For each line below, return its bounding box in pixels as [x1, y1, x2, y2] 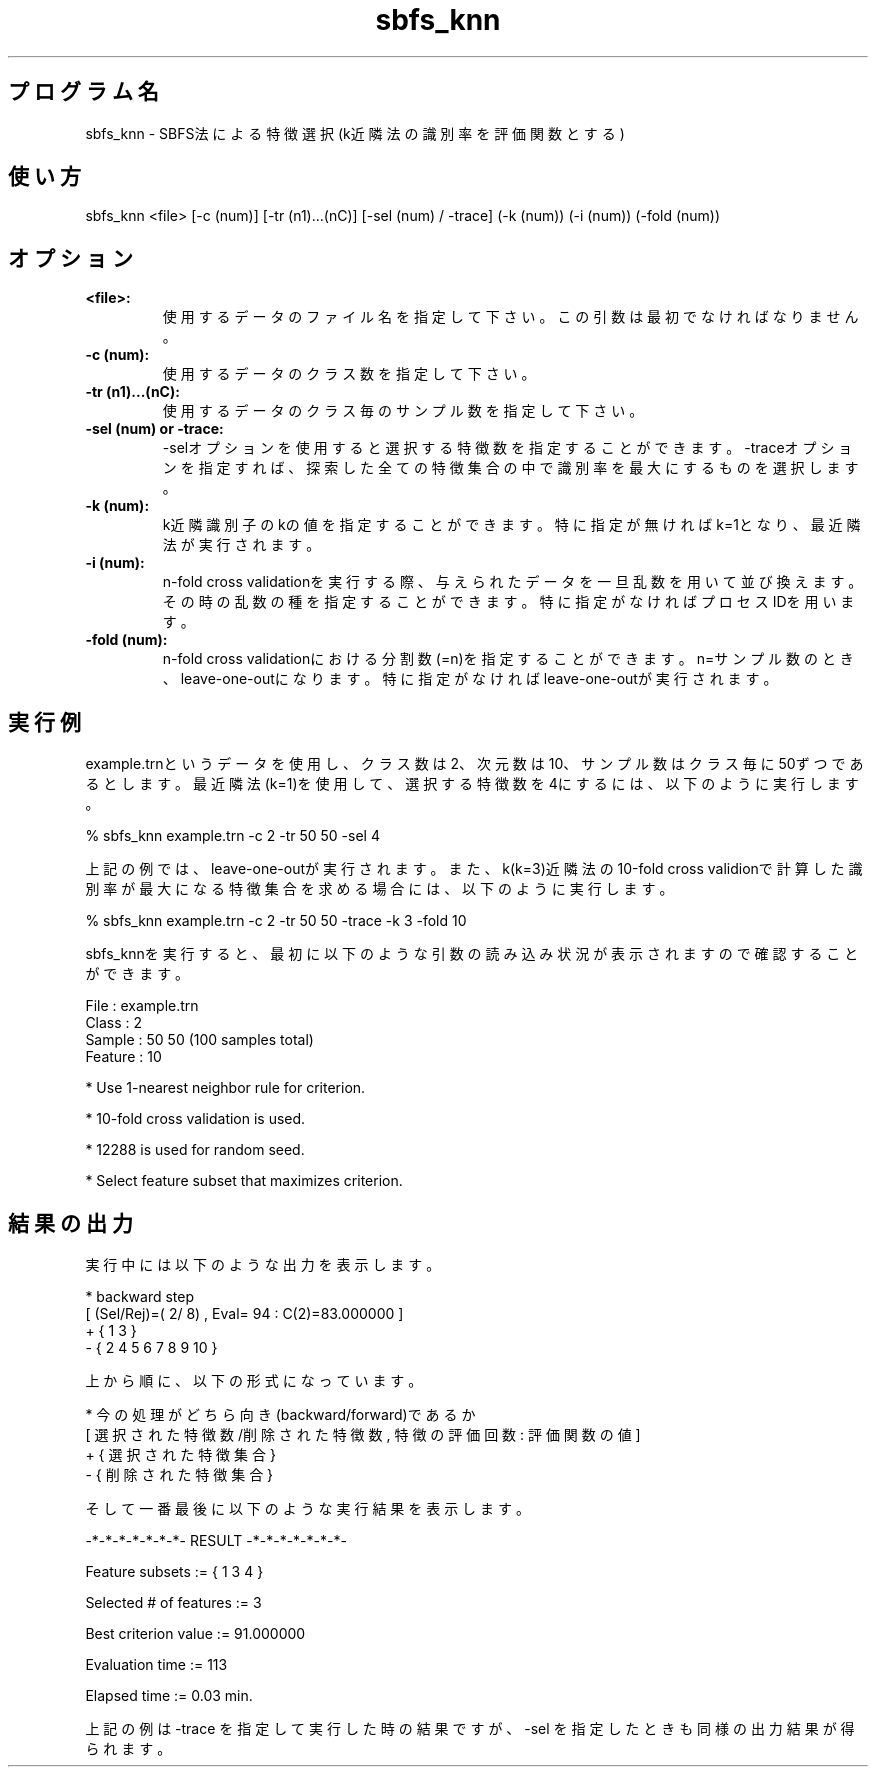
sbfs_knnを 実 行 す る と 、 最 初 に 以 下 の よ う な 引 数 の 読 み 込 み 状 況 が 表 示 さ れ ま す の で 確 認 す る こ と [85, 945, 859, 963]
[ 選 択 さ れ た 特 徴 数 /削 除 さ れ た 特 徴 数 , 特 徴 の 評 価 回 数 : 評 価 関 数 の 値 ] [85, 1425, 641, 1443]
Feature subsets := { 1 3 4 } [85, 1562, 264, 1580]
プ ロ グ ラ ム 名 [8, 79, 159, 105]
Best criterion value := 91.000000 [85, 1624, 306, 1642]
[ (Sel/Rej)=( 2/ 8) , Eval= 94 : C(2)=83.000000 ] [85, 1304, 404, 1322]
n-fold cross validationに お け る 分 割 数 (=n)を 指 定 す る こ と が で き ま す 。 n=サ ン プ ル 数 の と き [162, 650, 854, 668]
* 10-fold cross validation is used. [85, 1110, 306, 1128]
